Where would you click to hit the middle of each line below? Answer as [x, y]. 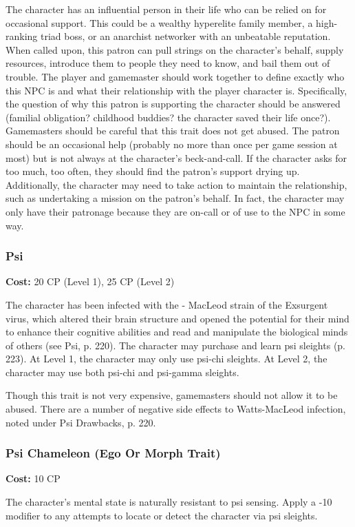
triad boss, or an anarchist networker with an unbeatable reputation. [186, 36]
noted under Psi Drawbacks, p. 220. [81, 422]
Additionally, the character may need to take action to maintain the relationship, [176, 184]
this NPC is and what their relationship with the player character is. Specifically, [176, 90]
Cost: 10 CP [33, 478]
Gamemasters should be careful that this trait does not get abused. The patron [173, 131]
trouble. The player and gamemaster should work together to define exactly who [175, 76]
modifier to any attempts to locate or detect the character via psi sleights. [162, 515]
